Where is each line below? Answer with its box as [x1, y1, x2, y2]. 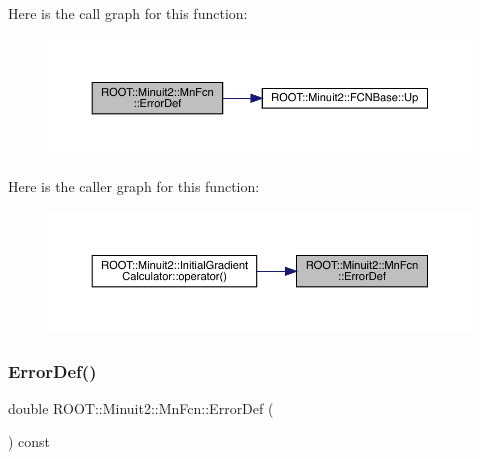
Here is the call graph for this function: [8, 3, 248, 23]
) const [8, 431, 51, 452]
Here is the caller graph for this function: [8, 176, 260, 197]
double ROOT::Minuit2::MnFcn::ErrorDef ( [8, 397, 274, 418]
